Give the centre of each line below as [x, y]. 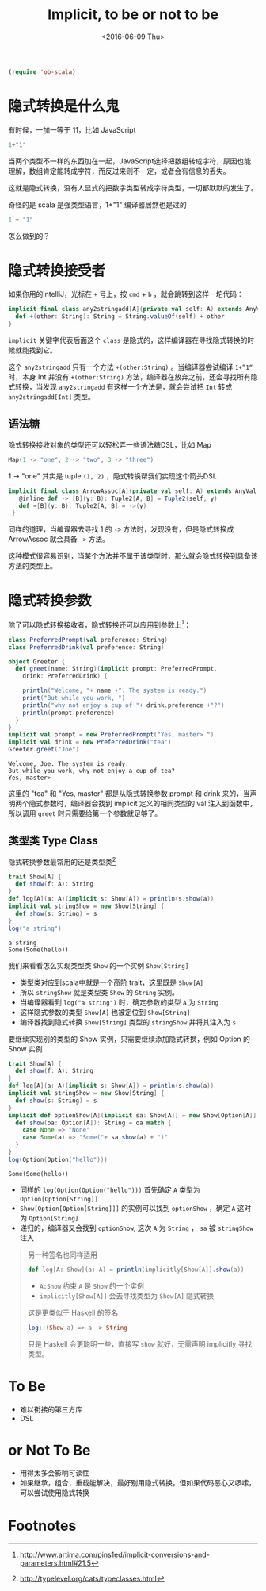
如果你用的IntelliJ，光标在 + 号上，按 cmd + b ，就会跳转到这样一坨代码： [126, 294]
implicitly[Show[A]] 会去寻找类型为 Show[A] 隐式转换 [127, 1296]
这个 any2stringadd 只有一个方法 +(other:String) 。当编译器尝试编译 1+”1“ [131, 367]
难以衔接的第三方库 [51, 1409]
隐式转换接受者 [57, 271]
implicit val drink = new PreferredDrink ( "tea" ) [90, 742]
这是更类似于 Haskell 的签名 [73, 1312]
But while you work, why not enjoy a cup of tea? [92, 771]
